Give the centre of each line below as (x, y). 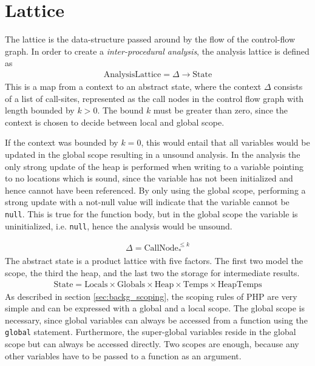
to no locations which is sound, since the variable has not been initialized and (149, 178)
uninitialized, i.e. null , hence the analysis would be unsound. (119, 225)
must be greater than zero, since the (220, 110)
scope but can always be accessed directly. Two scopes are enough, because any (152, 344)
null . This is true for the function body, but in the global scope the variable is (151, 213)
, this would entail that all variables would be (225, 142)
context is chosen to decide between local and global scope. (115, 122)
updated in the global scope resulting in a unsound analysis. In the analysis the (153, 154)
